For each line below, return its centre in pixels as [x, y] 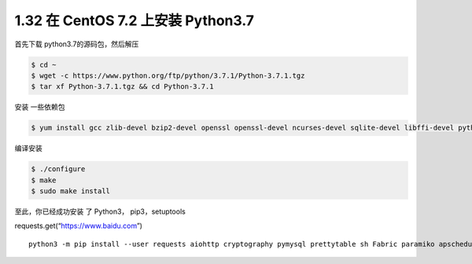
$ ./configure [58, 169]
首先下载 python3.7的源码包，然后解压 [77, 44]
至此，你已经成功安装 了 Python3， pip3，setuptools [100, 211]
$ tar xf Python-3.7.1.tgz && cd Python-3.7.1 [122, 87]
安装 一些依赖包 [40, 107]
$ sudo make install [70, 191]
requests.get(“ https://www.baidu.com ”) [79, 226]
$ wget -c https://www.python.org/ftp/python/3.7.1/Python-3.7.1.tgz [168, 75]
